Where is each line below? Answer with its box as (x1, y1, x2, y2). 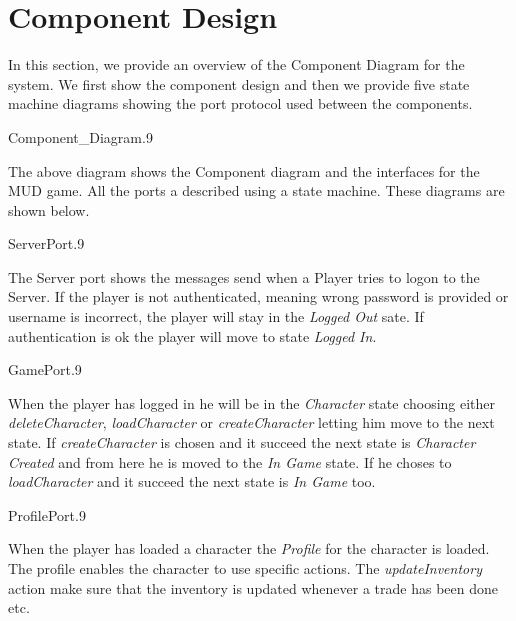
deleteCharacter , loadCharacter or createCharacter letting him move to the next (8, 412, 495, 433)
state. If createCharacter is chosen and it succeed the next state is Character (8, 432, 476, 453)
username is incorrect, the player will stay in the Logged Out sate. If (8, 306, 424, 327)
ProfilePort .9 (8, 504, 86, 525)
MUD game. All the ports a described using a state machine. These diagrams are (8, 180, 505, 201)
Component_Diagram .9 (8, 126, 153, 147)
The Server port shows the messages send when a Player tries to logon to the (8, 266, 480, 287)
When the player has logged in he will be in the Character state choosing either (8, 392, 496, 413)
